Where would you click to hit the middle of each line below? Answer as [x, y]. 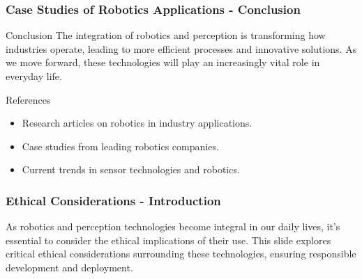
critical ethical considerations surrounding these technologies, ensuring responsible [181, 254]
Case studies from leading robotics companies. [120, 146]
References [28, 99]
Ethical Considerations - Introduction [113, 200]
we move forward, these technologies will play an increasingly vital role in [163, 62]
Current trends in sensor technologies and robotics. [131, 169]
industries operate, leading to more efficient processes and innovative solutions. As [181, 48]
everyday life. [34, 76]
